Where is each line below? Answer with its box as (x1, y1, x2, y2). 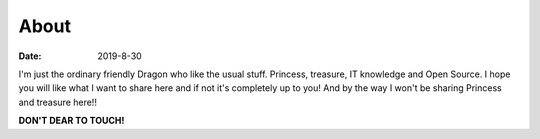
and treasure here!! (18, 96, 97, 108)
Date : (18, 50, 42, 62)
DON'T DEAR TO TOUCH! (18, 115, 125, 127)
